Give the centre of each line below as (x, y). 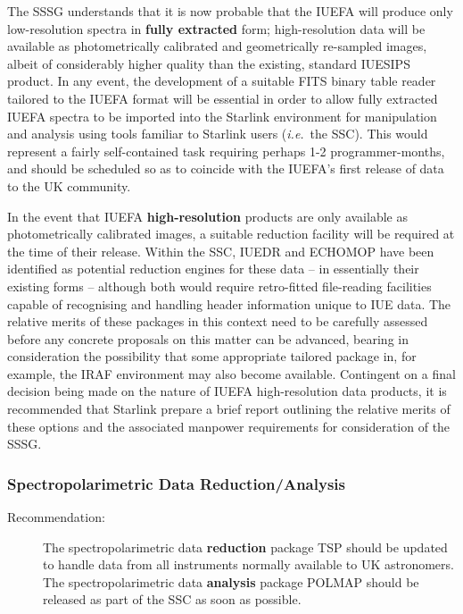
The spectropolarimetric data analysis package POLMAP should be (231, 581)
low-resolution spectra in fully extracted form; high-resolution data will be (216, 28)
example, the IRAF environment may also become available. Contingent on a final (231, 373)
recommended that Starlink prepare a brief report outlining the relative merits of (229, 409)
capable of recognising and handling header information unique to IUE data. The (229, 303)
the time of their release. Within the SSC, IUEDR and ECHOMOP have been (221, 251)
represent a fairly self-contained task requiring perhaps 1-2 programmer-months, (226, 151)
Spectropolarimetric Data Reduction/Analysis (176, 483)
